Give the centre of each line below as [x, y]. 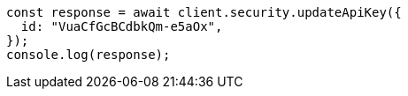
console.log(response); [89, 55]
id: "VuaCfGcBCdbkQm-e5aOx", [122, 26]
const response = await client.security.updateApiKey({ [204, 12]
